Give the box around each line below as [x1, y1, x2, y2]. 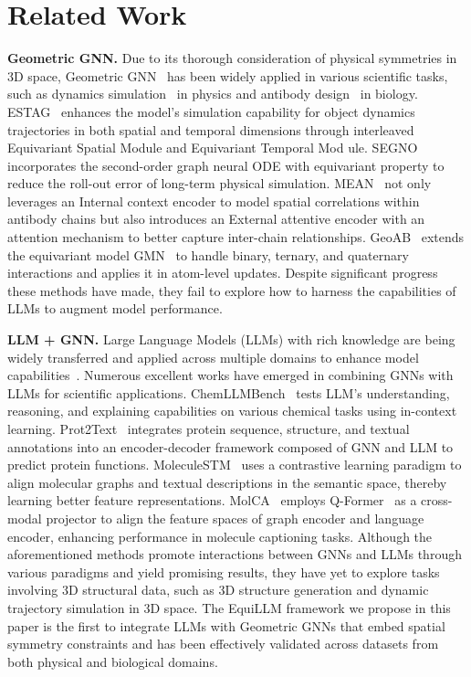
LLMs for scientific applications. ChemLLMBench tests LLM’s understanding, [7, 383, 450, 402]
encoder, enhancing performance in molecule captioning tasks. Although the [7, 526, 433, 545]
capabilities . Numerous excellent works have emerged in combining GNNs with [7, 365, 454, 385]
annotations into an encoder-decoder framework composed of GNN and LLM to [7, 437, 454, 456]
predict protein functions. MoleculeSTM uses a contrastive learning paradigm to [7, 455, 462, 474]
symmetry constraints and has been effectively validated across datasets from [7, 634, 439, 653]
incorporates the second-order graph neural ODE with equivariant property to [7, 155, 445, 175]
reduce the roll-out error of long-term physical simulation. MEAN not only [7, 174, 432, 193]
